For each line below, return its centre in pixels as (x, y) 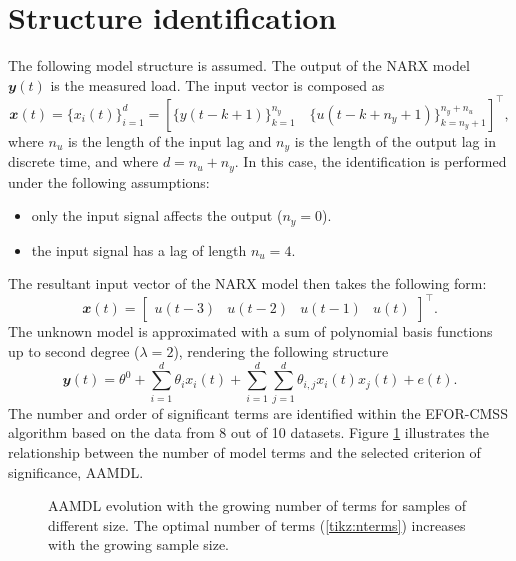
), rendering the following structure (281, 351)
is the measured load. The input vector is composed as (217, 84)
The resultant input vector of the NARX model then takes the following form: (247, 283)
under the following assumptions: (109, 181)
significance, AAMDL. (76, 471)
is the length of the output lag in (395, 140)
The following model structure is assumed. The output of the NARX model (239, 65)
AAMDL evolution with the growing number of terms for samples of (257, 505)
